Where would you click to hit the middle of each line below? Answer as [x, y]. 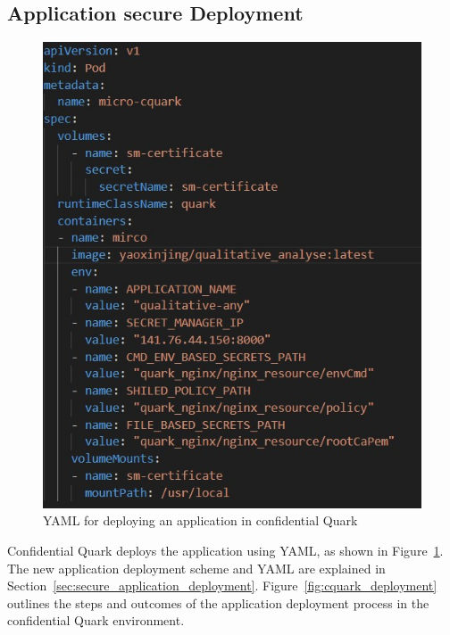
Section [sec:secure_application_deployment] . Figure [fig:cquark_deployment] [222, 586]
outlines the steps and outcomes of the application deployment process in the [218, 602]
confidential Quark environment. [96, 620]
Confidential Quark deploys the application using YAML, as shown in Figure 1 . [225, 550]
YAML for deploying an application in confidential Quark [200, 520]
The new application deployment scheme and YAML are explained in [196, 568]
